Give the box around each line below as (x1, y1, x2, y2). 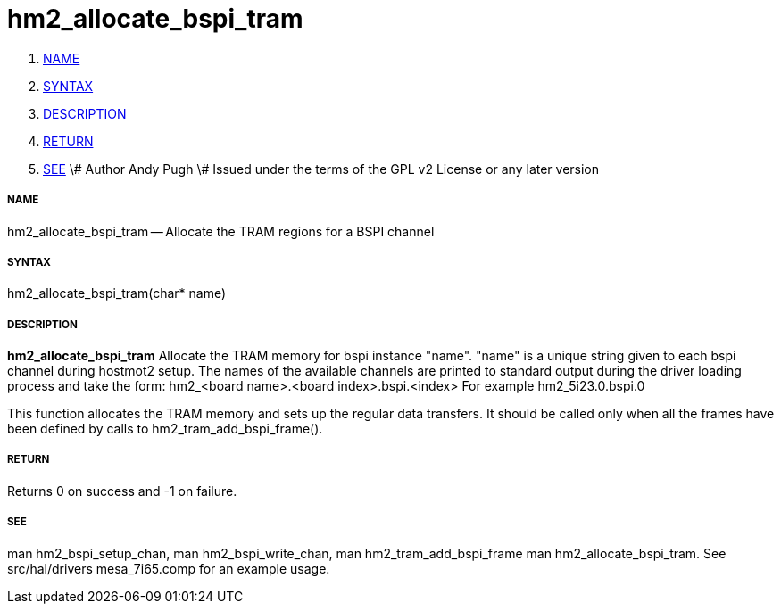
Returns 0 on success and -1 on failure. (7, 483, 237, 499)
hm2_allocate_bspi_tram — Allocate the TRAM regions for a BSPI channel (7, 223, 435, 239)
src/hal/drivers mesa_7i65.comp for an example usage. (7, 560, 330, 576)
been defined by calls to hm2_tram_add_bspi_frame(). (7, 421, 323, 437)
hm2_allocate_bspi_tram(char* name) (7, 285, 227, 301)
